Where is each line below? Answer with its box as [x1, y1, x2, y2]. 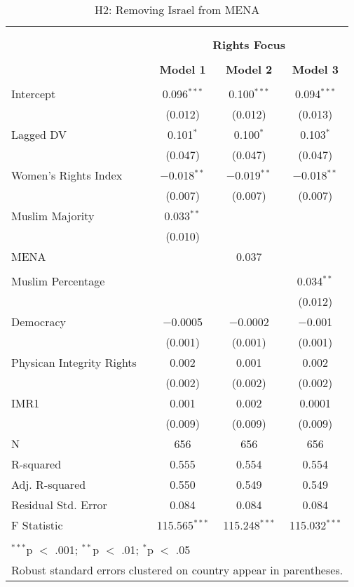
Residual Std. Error [11, 497, 107, 513]
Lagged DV [11, 126, 67, 142]
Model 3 [292, 61, 339, 77]
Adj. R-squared [11, 476, 86, 492]
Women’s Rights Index [11, 167, 123, 183]
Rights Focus [212, 36, 286, 53]
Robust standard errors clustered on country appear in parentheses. [11, 562, 343, 578]
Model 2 [226, 61, 273, 77]
